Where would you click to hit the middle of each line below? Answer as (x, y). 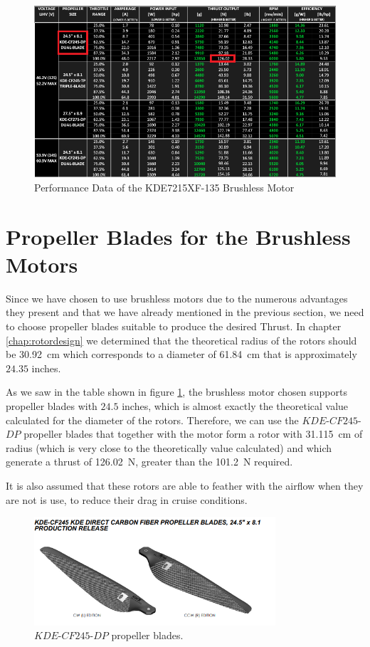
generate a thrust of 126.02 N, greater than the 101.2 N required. (149, 462)
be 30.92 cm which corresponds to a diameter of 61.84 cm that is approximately (181, 354)
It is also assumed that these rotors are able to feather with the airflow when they (185, 485)
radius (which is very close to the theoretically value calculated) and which (169, 447)
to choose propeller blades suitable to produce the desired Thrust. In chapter (174, 326)
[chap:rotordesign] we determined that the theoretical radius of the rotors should (181, 340)
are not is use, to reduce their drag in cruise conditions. (127, 499)
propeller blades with (52, 405)
